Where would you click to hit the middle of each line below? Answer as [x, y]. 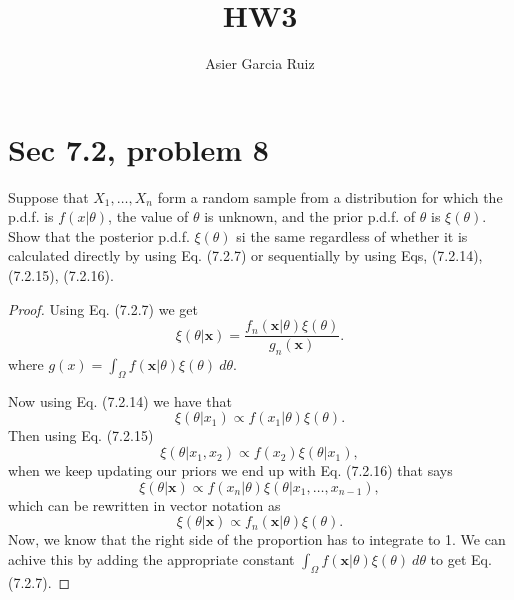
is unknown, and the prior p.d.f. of [310, 216]
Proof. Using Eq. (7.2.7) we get [103, 308]
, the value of [148, 216]
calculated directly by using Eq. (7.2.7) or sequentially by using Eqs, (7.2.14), [245, 255]
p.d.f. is [31, 216]
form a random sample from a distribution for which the [330, 196]
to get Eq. [461, 558]
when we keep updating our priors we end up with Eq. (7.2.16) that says [230, 470]
